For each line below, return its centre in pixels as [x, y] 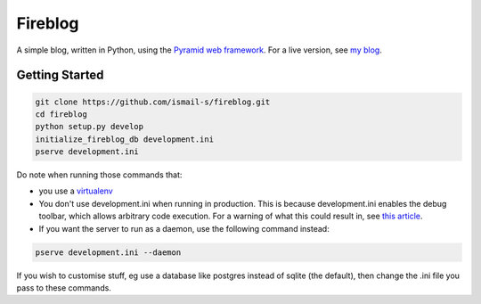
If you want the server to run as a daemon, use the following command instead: [184, 228]
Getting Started [60, 75]
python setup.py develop [90, 127]
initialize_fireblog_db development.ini [124, 139]
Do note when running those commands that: [99, 175]
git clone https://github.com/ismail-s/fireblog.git [153, 102]
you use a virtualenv [76, 191]
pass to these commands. [64, 288]
